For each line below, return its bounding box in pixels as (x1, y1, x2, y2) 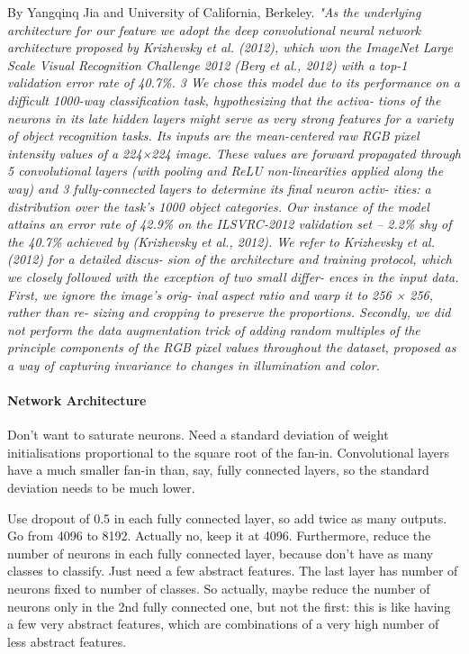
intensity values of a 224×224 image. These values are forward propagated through (7, 143, 462, 162)
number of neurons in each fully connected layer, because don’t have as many (7, 543, 434, 562)
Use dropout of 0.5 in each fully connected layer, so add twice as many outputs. (7, 508, 447, 527)
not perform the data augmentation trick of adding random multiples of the (7, 320, 420, 339)
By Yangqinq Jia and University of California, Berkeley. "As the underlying (7, 3, 421, 21)
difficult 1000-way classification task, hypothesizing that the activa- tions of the (7, 90, 441, 109)
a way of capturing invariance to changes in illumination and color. (7, 355, 380, 374)
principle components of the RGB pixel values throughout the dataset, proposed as (7, 338, 456, 357)
